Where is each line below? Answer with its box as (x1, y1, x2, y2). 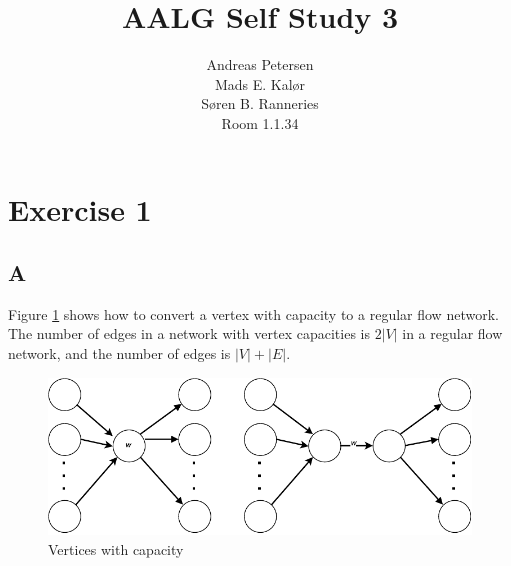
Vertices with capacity (48, 538, 184, 559)
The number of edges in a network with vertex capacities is (8, 323, 370, 344)
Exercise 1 (8, 188, 152, 229)
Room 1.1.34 (221, 112, 299, 133)
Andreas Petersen (206, 54, 314, 75)
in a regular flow (402, 323, 503, 344)
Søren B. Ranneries (201, 93, 319, 114)
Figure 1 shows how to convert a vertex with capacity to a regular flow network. (8, 303, 499, 324)
